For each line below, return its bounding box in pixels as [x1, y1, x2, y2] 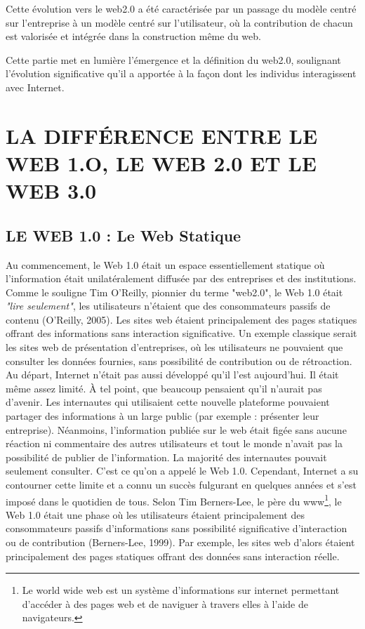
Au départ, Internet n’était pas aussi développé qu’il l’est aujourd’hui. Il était [6, 367, 339, 382]
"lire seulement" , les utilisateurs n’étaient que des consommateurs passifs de [6, 298, 331, 313]
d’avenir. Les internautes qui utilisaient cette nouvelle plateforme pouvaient [6, 395, 330, 409]
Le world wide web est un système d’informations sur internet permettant [22, 583, 340, 597]
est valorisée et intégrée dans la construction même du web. [6, 29, 261, 44]
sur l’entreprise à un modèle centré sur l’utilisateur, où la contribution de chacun [6, 15, 353, 29]
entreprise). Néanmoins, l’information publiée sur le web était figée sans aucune [6, 422, 347, 437]
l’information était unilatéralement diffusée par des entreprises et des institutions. [6, 271, 357, 286]
